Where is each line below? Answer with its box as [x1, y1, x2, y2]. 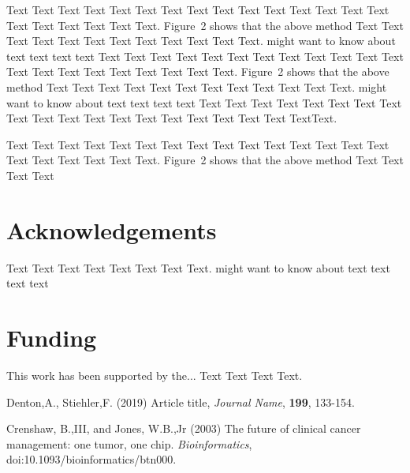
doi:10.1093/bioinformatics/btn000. [6, 451, 177, 467]
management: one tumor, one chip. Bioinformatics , [6, 435, 252, 452]
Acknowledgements [6, 213, 217, 246]
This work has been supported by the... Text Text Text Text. [6, 366, 303, 383]
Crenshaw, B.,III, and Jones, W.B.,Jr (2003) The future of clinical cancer [6, 420, 361, 437]
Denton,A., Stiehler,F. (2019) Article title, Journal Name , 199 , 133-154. [6, 393, 355, 410]
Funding [6, 321, 97, 354]
